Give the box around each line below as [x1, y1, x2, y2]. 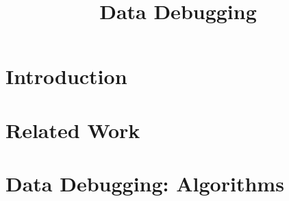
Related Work [5, 116, 140, 144]
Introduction [5, 62, 127, 90]
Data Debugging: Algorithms [5, 170, 284, 198]
